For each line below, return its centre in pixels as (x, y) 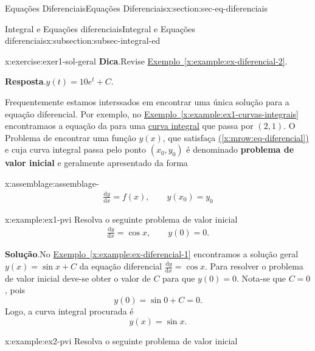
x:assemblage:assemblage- (52, 183)
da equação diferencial (121, 266)
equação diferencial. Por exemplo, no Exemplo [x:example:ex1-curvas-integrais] (152, 113)
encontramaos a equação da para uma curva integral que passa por (129, 126)
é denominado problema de (240, 149)
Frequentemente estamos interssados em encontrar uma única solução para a (147, 101)
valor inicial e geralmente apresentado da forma (96, 163)
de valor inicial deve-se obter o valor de (78, 278)
